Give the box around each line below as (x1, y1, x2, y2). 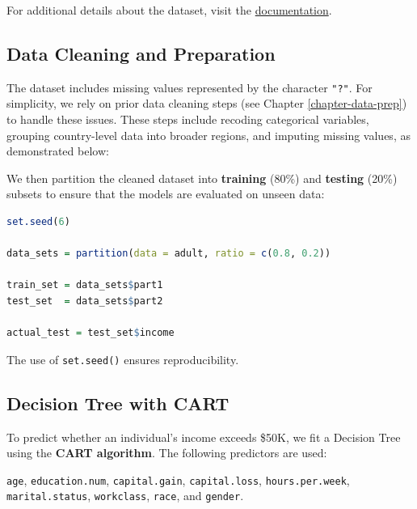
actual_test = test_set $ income (6, 327, 175, 339)
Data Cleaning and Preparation (6, 40, 276, 66)
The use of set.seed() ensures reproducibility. (6, 350, 239, 367)
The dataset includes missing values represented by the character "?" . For (6, 78, 373, 95)
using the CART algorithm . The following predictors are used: (6, 444, 327, 461)
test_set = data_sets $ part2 (6, 295, 163, 307)
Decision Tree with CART (6, 390, 230, 415)
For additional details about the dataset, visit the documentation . (6, 2, 332, 18)
